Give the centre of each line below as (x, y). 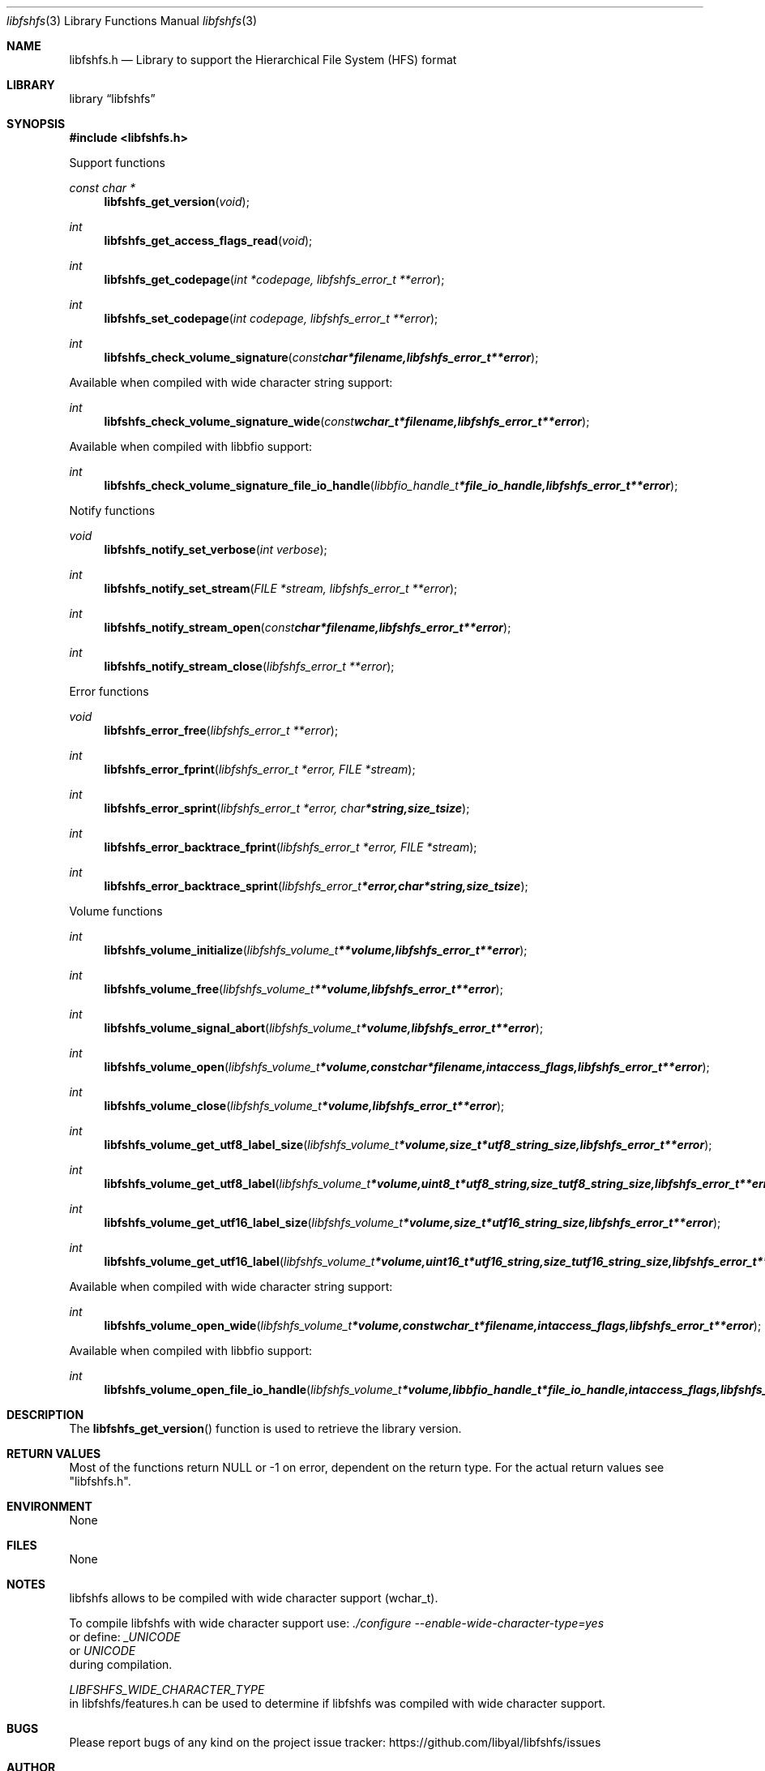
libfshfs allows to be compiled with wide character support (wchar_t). (254, 1598)
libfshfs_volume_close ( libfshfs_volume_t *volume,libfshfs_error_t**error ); (304, 1106)
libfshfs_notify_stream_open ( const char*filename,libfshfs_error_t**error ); (308, 627)
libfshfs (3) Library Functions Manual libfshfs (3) (132, 21)
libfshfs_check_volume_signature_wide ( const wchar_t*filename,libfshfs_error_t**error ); (347, 421)
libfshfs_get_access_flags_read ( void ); (208, 240)
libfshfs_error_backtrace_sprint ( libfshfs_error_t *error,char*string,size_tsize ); (316, 886)
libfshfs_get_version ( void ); (177, 202)
